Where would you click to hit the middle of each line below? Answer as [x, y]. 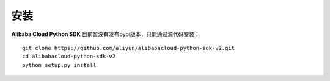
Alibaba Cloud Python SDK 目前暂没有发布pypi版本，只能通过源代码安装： [105, 34]
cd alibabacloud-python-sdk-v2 [69, 57]
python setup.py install [59, 65]
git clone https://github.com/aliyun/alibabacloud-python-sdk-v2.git [129, 48]
